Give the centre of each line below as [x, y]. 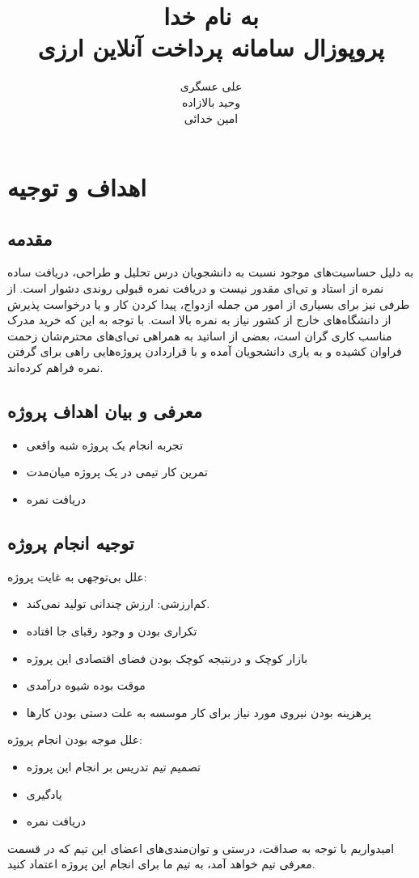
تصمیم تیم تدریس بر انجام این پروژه [113, 766]
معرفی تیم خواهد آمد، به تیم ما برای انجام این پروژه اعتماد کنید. [161, 864]
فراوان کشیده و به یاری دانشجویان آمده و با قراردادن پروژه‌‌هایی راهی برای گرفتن [205, 351]
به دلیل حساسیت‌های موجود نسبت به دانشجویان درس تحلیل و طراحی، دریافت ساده [211, 272]
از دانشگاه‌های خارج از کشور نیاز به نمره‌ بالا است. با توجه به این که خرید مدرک [199, 320]
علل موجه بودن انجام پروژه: [75, 739]
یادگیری [44, 794]
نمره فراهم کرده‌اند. [55, 367]
